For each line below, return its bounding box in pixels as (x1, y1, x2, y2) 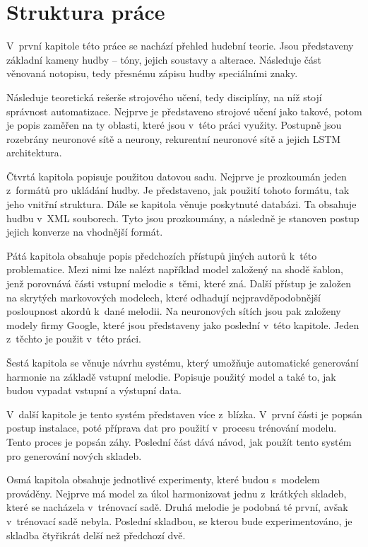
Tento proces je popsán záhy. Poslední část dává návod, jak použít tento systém (6, 434, 352, 449)
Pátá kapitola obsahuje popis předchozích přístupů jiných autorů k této (6, 248, 317, 263)
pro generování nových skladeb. (6, 448, 142, 463)
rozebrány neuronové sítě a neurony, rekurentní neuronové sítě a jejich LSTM (6, 131, 341, 146)
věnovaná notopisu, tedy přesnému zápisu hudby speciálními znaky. (6, 66, 298, 81)
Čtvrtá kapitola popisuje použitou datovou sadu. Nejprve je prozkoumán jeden (6, 168, 347, 183)
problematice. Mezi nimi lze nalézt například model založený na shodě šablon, (6, 262, 344, 277)
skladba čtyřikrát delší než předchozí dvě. (6, 527, 186, 542)
